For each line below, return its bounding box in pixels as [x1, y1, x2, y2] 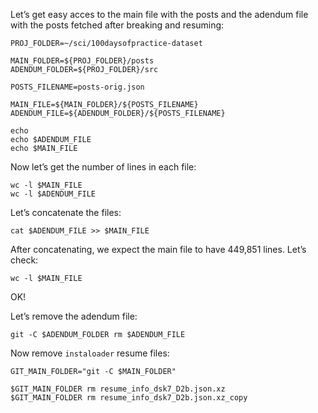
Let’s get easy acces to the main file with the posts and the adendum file [10, 9, 309, 20]
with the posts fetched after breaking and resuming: [10, 19, 225, 31]
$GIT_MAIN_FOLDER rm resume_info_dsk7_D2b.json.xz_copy [10, 393, 248, 403]
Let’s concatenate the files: [10, 207, 122, 218]
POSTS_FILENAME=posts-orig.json [10, 82, 145, 92]
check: [10, 254, 39, 266]
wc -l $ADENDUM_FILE [10, 189, 97, 199]
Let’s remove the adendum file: [10, 310, 138, 322]
